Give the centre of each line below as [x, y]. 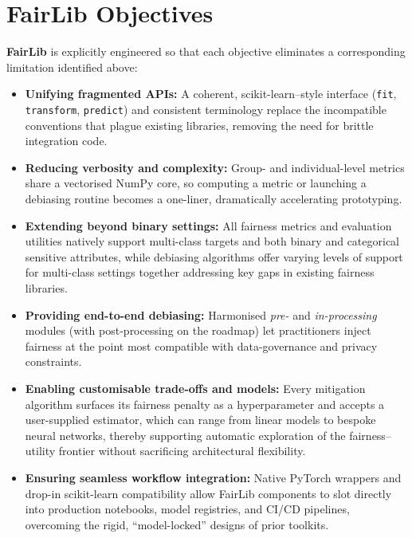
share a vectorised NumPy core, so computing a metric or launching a [196, 183]
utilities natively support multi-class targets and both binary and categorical [212, 241]
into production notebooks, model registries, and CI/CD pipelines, [187, 509]
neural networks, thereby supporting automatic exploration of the [185, 435]
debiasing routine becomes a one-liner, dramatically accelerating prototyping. [214, 198]
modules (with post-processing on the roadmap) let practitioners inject [198, 330]
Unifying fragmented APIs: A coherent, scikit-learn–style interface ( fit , [211, 94]
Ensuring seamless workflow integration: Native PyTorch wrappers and [213, 477]
